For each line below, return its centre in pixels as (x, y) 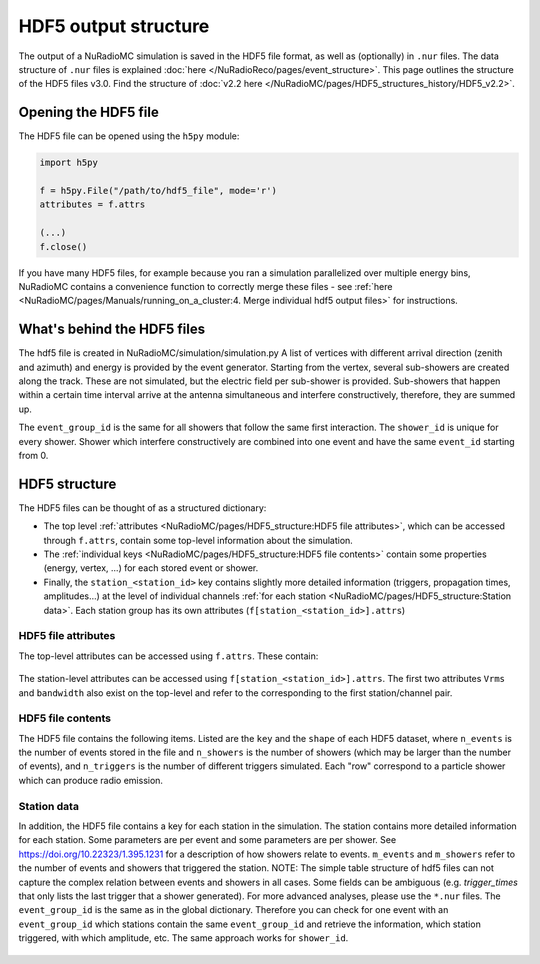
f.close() (63, 246)
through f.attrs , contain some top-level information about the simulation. (198, 540)
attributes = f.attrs (92, 204)
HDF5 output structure (114, 26)
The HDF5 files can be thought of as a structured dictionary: (142, 507)
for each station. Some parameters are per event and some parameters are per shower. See (207, 840)
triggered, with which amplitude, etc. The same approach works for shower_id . (183, 938)
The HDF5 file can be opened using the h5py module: (129, 136)
